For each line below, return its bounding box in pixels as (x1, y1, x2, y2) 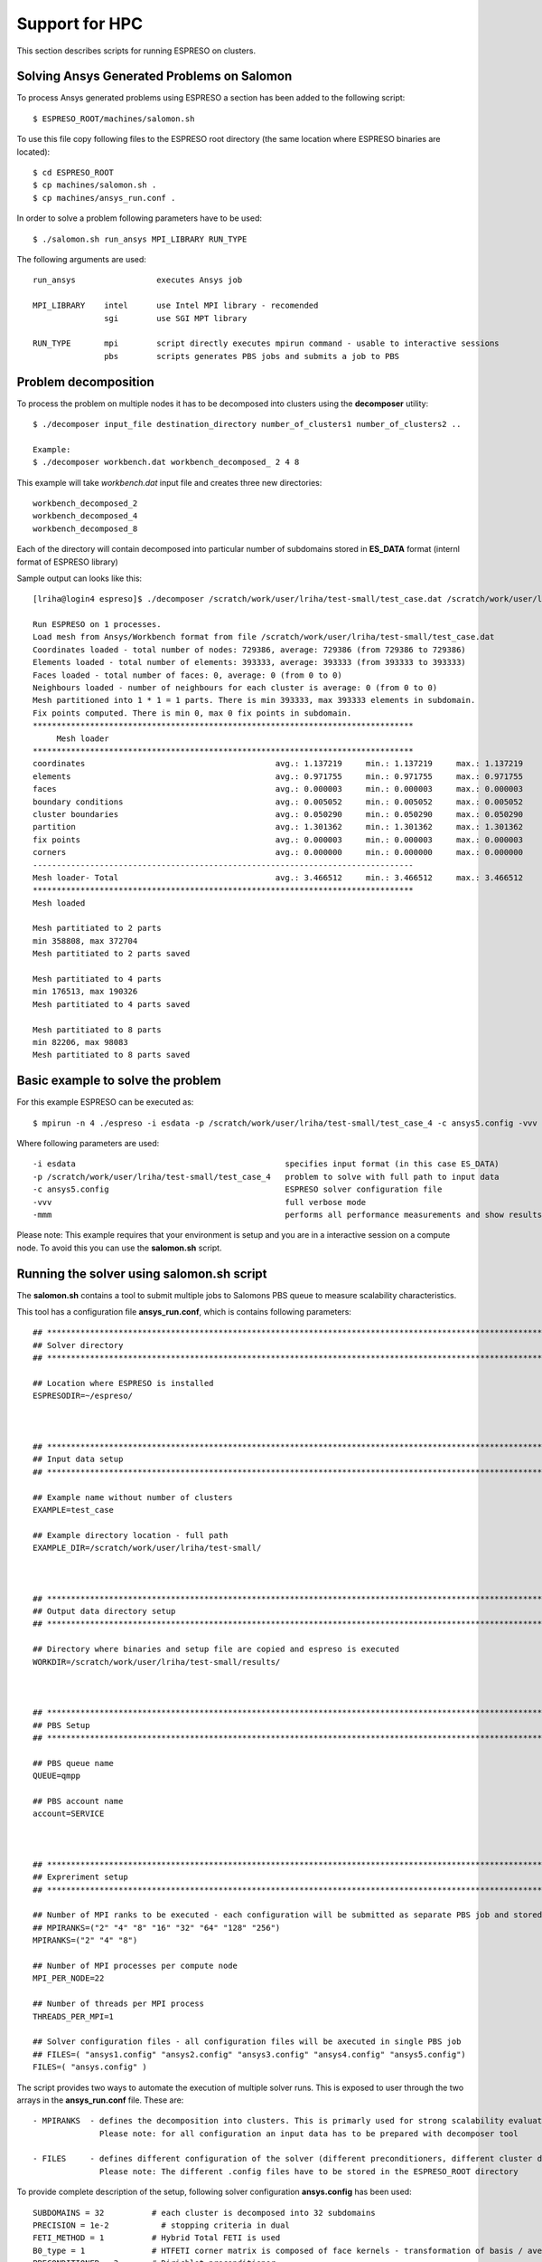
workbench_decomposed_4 (33, 511, 138, 521)
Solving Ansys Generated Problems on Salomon (16, 69, 293, 84)
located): (16, 146, 51, 157)
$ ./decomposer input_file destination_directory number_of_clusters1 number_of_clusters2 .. (33, 419, 462, 429)
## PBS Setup (33, 1720, 90, 1730)
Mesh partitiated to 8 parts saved (33, 1050, 191, 1060)
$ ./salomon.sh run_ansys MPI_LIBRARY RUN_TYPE (33, 233, 248, 244)
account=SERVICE (33, 1809, 105, 1819)
